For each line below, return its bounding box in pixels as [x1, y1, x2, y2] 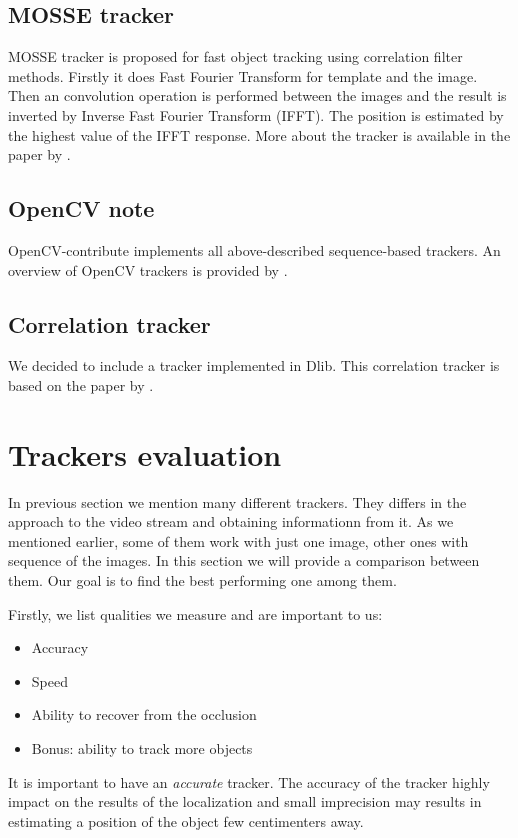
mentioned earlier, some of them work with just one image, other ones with [8, 530, 469, 551]
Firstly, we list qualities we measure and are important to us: [8, 603, 383, 624]
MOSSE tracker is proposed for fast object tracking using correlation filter [8, 46, 463, 67]
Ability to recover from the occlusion [31, 704, 257, 725]
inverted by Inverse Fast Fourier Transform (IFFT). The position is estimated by [8, 104, 504, 125]
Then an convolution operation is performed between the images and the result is [8, 85, 507, 106]
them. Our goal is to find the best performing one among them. [8, 570, 397, 591]
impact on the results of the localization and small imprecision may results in [8, 791, 482, 812]
